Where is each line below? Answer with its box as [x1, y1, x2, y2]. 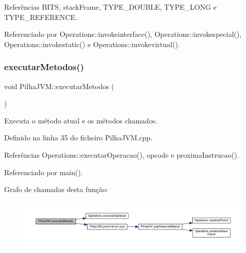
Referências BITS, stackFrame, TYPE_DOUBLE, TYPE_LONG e [4, 2, 217, 12]
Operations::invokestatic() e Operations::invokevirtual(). [4, 38, 180, 49]
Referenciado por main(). [4, 166, 83, 177]
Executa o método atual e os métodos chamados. [4, 115, 158, 125]
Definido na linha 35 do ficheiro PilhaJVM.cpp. [4, 132, 153, 143]
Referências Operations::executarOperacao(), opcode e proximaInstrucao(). [4, 149, 239, 160]
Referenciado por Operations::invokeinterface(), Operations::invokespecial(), [4, 29, 242, 39]
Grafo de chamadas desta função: [4, 184, 108, 195]
